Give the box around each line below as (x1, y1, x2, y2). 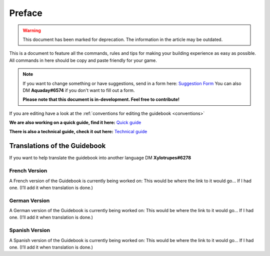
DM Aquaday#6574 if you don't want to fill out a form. (22, 87, 135, 93)
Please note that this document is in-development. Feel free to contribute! (22, 96, 180, 102)
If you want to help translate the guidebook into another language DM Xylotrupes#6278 (9, 155, 191, 161)
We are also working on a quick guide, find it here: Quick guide (9, 120, 141, 126)
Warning (22, 27, 41, 33)
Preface (9, 7, 42, 18)
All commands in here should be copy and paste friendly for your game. (9, 57, 157, 63)
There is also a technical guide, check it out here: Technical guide (9, 129, 147, 135)
